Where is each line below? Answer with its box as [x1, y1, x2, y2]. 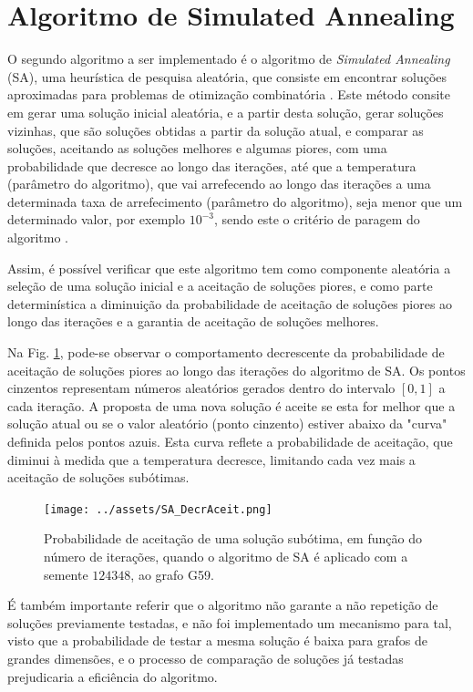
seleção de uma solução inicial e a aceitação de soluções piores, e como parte [7, 276, 433, 295]
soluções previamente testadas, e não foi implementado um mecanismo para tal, [7, 613, 452, 632]
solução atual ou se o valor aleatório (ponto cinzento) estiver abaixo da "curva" [7, 414, 447, 433]
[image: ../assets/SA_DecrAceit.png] [44, 502, 272, 516]
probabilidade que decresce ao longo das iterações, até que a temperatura [7, 156, 416, 175]
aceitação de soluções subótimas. [7, 468, 190, 487]
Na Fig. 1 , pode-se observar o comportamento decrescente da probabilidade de [7, 343, 445, 362]
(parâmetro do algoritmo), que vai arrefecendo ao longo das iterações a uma [7, 174, 431, 193]
